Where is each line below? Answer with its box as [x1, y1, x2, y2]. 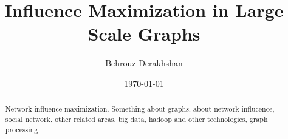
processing [5, 124, 38, 134]
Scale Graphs [87, 21, 201, 46]
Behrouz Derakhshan [105, 56, 183, 69]
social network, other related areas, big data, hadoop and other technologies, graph [5, 114, 268, 124]
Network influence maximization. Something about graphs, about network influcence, [5, 104, 275, 114]
